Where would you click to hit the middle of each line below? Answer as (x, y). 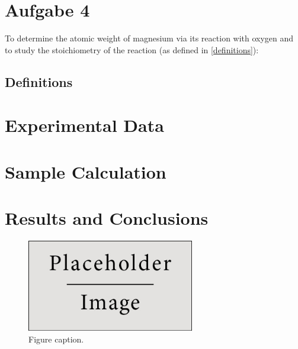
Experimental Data (84, 125)
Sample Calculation (86, 171)
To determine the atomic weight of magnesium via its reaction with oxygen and (149, 38)
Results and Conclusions (107, 218)
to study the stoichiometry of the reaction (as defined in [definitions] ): (132, 49)
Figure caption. (56, 339)
